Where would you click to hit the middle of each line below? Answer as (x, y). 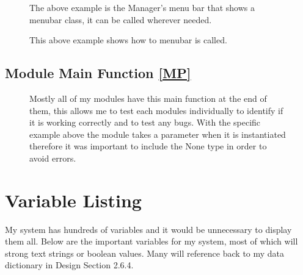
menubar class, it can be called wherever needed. (121, 19)
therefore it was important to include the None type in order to (148, 146)
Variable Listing (73, 200)
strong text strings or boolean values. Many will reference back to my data (145, 253)
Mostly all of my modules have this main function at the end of (148, 98)
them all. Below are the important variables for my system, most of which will (151, 241)
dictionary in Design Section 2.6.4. (69, 265)
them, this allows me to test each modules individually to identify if (156, 110)
